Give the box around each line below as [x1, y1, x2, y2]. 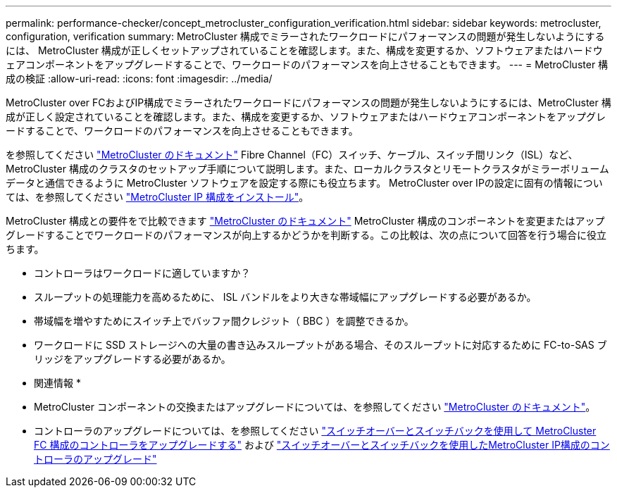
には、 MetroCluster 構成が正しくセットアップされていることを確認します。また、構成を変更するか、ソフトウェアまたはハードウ [6, 44, 603, 56]
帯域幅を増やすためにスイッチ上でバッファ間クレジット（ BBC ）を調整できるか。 [34, 315, 414, 327]
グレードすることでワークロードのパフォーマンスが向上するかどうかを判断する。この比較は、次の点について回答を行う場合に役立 [6, 229, 606, 241]
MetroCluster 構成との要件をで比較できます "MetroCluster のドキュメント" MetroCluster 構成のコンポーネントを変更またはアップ [6, 215, 605, 227]
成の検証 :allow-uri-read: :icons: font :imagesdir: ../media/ [6, 73, 273, 85]
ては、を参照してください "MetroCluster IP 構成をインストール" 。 [6, 191, 309, 203]
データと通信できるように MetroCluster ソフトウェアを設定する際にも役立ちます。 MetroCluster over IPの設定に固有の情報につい [6, 177, 603, 189]
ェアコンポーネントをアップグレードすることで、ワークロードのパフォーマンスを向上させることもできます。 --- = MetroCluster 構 [6, 58, 609, 70]
